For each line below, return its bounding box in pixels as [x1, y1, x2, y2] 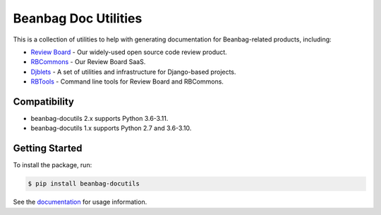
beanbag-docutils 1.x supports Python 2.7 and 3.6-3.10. [30, 124, 192, 133]
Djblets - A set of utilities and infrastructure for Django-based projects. [30, 67, 236, 76]
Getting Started [13, 143, 83, 155]
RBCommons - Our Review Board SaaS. [30, 58, 146, 66]
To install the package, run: [13, 161, 92, 169]
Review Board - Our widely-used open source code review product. [30, 48, 227, 56]
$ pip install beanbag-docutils [28, 180, 140, 188]
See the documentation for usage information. [13, 197, 147, 207]
